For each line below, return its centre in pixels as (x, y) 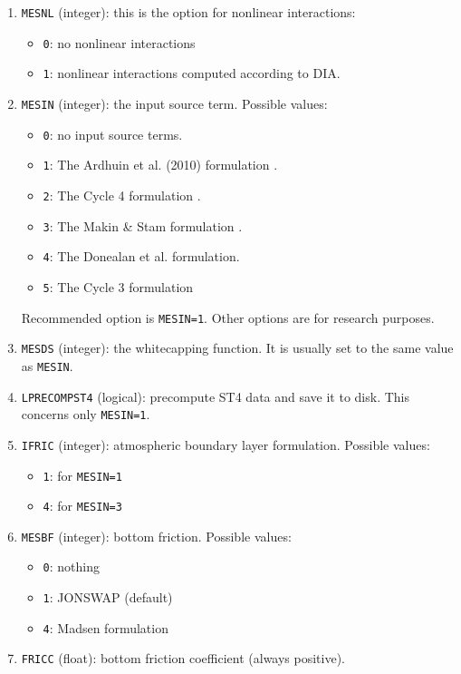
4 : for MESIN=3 (82, 506)
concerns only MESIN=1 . (86, 414)
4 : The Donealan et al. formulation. (141, 256)
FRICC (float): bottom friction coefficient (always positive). (183, 658)
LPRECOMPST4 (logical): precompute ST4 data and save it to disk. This (216, 396)
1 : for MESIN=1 (82, 475)
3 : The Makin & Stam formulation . (143, 225)
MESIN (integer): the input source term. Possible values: (174, 103)
